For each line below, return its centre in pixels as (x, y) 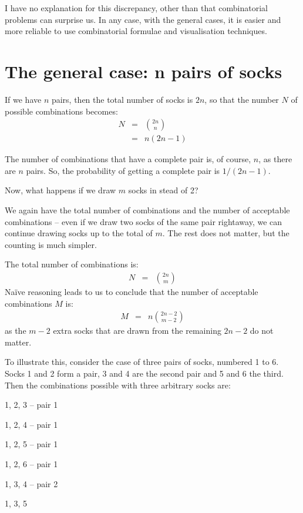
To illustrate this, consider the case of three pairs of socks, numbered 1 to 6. (142, 362)
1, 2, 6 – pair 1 (31, 463)
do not (262, 331)
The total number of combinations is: (72, 264)
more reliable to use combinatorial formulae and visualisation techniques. (136, 31)
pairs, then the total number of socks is (122, 99)
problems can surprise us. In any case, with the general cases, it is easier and (143, 19)
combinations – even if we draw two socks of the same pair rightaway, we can (144, 221)
